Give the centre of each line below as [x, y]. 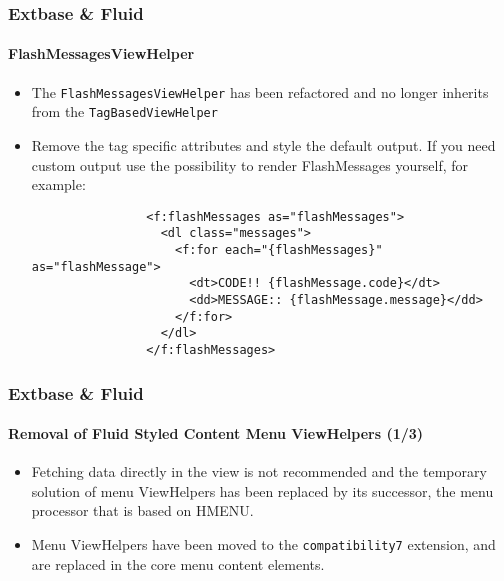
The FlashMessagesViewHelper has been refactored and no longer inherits [260, 91]
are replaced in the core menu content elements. [178, 563]
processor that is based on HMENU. [142, 510]
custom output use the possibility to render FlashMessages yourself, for [250, 164]
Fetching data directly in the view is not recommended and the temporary [259, 471]
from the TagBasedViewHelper [124, 111]
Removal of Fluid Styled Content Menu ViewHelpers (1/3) [216, 433]
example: [58, 184]
